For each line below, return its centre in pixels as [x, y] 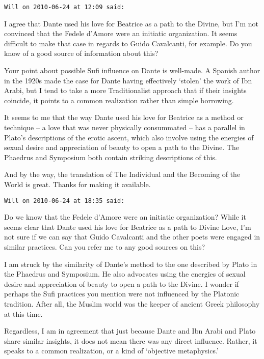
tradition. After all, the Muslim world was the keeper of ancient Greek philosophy [132, 303]
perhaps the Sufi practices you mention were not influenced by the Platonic [122, 294]
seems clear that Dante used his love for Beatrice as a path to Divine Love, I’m [128, 227]
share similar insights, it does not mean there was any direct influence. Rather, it [131, 340]
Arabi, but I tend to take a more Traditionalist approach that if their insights [125, 90]
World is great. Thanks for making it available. [77, 184]
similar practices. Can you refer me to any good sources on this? [105, 247]
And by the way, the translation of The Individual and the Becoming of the [122, 174]
